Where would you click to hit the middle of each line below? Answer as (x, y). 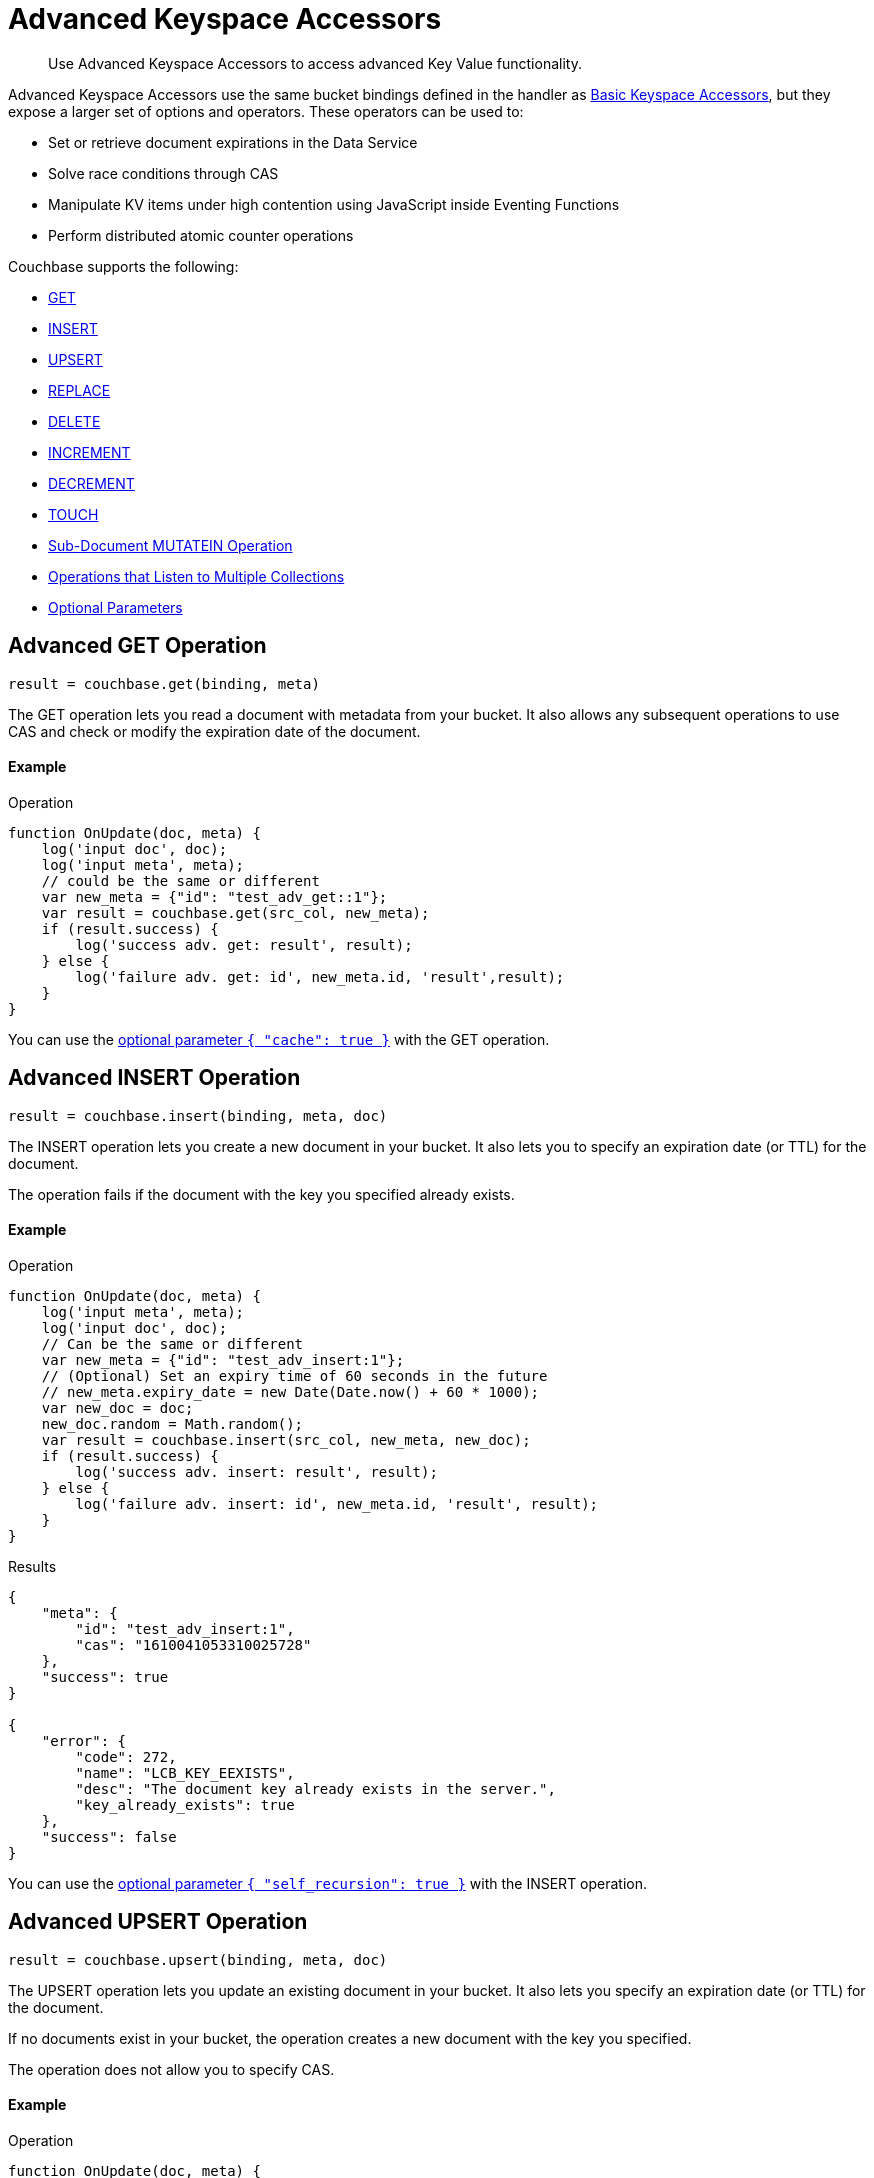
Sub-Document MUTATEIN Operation (170, 545)
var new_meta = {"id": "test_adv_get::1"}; (214, 896)
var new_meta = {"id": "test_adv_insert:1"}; (223, 1359)
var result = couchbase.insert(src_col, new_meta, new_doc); (286, 1439)
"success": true (105, 1676)
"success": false (109, 1836)
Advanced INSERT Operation (154, 1078)
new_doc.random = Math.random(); (172, 1423)
